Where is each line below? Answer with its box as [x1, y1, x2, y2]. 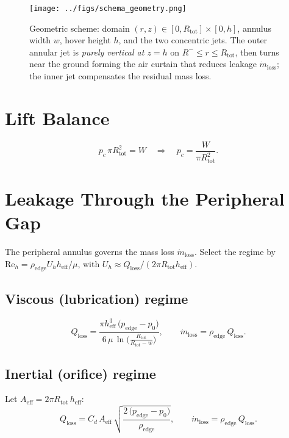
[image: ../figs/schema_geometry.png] [29, 4, 187, 13]
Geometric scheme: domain [29, 21, 130, 34]
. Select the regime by [194, 245, 276, 257]
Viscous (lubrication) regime [5, 289, 188, 307]
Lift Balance [5, 105, 110, 130]
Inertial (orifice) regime [5, 364, 156, 382]
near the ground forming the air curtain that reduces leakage [29, 57, 257, 70]
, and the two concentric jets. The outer [118, 34, 268, 46]
